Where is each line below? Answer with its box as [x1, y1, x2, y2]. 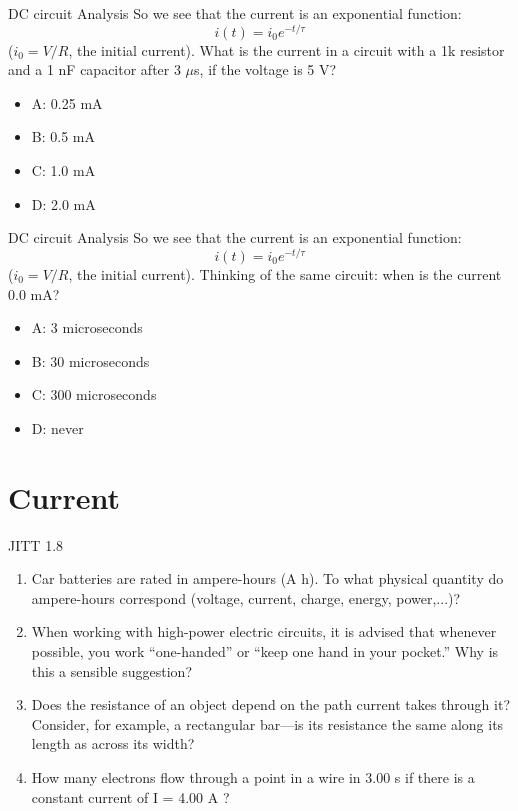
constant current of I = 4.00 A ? [31, 786, 230, 807]
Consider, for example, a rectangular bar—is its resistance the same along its [31, 713, 504, 734]
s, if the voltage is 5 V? [194, 59, 337, 80]
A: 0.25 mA [31, 92, 103, 113]
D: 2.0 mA [31, 193, 96, 214]
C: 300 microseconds [31, 384, 157, 405]
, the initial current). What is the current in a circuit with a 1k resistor [68, 39, 505, 60]
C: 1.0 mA [31, 160, 96, 181]
